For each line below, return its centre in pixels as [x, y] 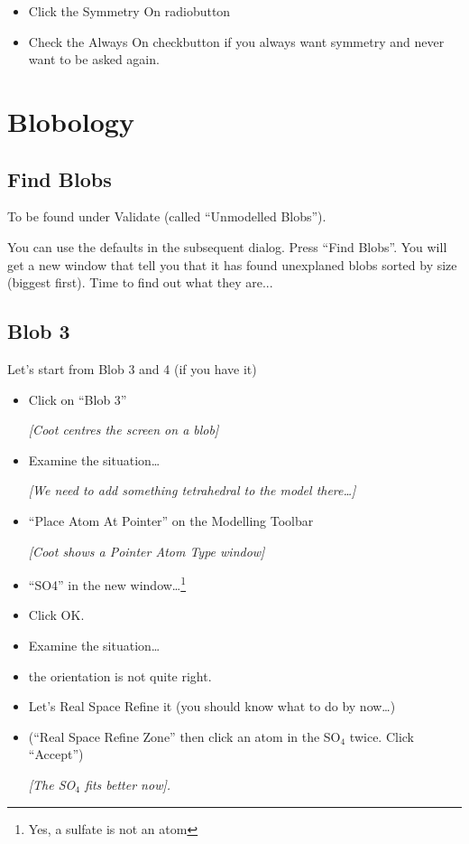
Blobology [71, 121]
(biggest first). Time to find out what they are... [140, 282]
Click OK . [56, 615]
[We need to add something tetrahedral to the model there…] [192, 490]
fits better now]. [128, 784]
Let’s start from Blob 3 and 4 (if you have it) [132, 368]
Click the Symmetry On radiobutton [129, 11]
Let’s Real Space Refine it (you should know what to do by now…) [212, 706]
